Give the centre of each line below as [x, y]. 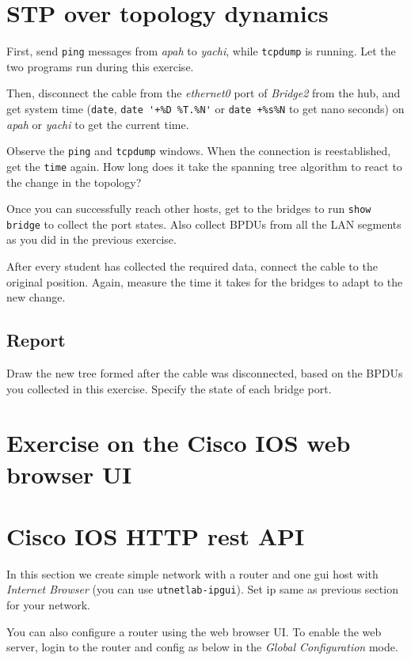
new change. [36, 297]
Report [36, 340]
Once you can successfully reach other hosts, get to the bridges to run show [189, 209]
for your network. [48, 605]
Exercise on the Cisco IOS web [179, 443]
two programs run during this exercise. [100, 66]
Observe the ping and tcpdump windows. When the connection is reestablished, [199, 151]
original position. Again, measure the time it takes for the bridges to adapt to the [205, 281]
